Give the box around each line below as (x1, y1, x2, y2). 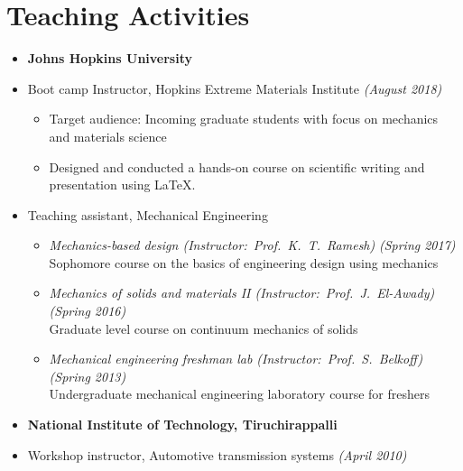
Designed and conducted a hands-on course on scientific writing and (49, 157, 425, 176)
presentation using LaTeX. (49, 175, 196, 194)
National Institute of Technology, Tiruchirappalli (27, 415, 338, 434)
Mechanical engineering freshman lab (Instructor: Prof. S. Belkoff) (49, 349, 423, 368)
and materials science (49, 126, 167, 145)
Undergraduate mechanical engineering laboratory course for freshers (49, 384, 430, 403)
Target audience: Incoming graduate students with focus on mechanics (49, 109, 439, 128)
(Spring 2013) (49, 366, 126, 385)
